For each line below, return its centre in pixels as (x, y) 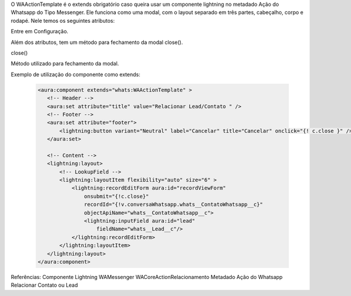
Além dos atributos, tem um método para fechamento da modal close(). (97, 42)
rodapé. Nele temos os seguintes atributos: (63, 20)
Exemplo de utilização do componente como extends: (75, 74)
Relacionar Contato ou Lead (44, 285)
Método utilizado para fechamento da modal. (65, 64)
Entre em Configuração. (39, 32)
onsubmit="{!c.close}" (116, 196)
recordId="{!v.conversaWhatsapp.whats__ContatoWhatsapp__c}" (173, 204)
